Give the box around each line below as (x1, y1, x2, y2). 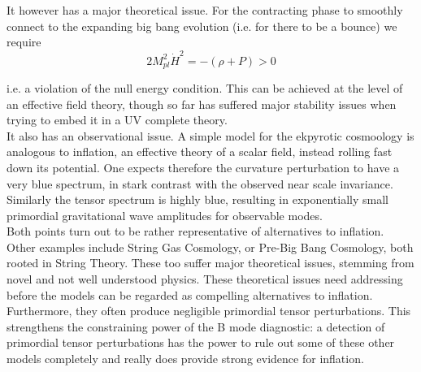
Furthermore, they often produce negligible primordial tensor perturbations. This (7, 302, 411, 319)
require (7, 33, 41, 50)
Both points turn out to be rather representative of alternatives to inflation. (7, 223, 384, 240)
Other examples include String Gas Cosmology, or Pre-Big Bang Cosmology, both (7, 238, 414, 255)
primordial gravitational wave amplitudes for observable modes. (7, 206, 323, 223)
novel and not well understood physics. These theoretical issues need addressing (7, 270, 403, 288)
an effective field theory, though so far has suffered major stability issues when (7, 95, 397, 112)
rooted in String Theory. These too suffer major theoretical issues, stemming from (7, 254, 414, 271)
